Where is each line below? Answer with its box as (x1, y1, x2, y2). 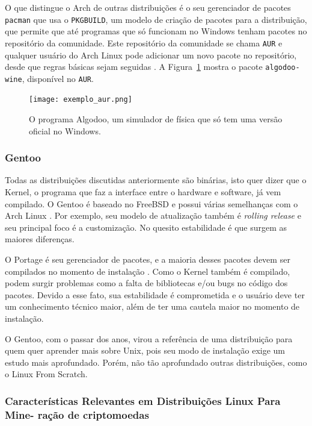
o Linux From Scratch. (5, 368, 88, 380)
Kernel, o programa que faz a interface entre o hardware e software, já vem (5, 186, 281, 198)
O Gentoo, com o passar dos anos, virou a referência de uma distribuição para (5, 332, 293, 345)
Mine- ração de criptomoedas (5, 407, 149, 422)
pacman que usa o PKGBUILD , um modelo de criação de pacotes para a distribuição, (5, 13, 307, 25)
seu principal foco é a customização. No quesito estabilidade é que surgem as (5, 221, 287, 233)
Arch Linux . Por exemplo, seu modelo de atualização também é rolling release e (5, 209, 301, 222)
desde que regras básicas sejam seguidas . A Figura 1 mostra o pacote (5, 60, 263, 73)
